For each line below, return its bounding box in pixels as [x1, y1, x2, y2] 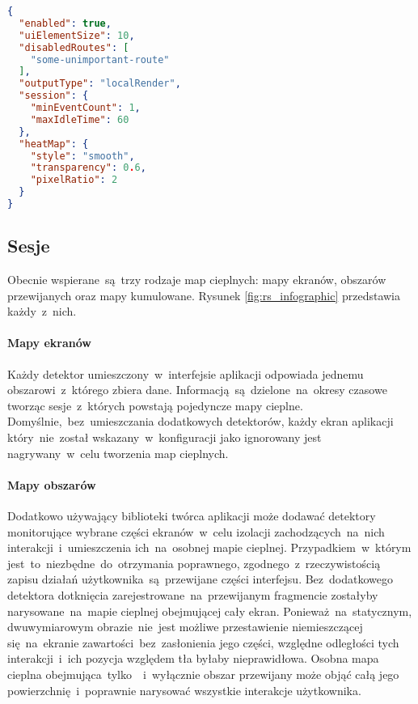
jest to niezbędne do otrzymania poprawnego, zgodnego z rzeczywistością [7, 554, 381, 571]
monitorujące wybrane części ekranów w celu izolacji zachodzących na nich [7, 523, 385, 540]
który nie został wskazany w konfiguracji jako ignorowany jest [7, 429, 322, 446]
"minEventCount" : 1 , [30, 102, 141, 113]
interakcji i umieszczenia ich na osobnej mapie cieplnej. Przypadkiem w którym [7, 539, 412, 556]
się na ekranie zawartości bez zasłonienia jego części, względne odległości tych [7, 634, 399, 651]
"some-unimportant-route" [30, 53, 170, 66]
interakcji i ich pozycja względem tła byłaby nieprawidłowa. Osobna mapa [7, 650, 379, 667]
